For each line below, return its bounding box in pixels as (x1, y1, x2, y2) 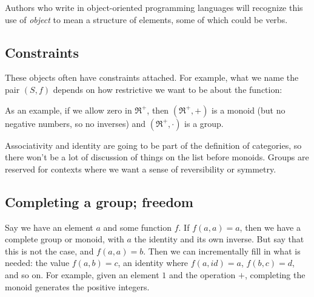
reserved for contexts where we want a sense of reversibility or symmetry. (5, 162, 276, 175)
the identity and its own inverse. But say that (134, 233, 304, 245)
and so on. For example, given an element (5, 268, 159, 281)
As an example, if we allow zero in (5, 103, 132, 116)
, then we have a (239, 220, 301, 233)
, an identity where (118, 256, 189, 269)
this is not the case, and (5, 244, 94, 257)
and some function (103, 220, 172, 233)
